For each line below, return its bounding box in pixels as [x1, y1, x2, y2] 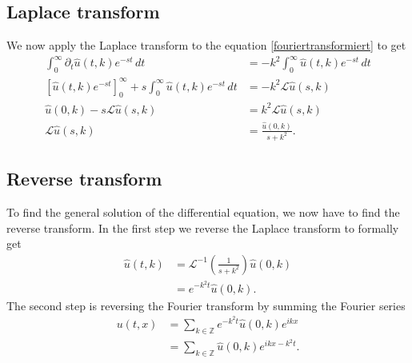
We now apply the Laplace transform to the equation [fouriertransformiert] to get [6, 37, 406, 54]
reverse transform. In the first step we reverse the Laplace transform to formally [6, 219, 399, 236]
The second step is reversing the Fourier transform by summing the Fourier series [6, 297, 406, 313]
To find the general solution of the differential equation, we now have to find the [6, 204, 400, 221]
